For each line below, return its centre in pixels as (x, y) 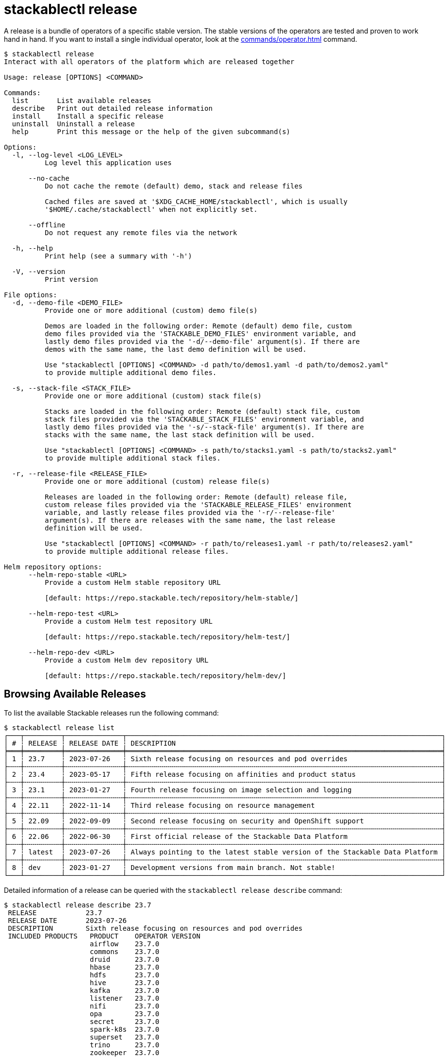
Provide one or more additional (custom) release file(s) (157, 481)
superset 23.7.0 (125, 1037)
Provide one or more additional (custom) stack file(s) (153, 396)
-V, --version (39, 271)
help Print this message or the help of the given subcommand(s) (151, 131)
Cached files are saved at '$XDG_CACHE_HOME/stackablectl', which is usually (196, 201)
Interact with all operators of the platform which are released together (149, 61)
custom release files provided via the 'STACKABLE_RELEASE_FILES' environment (198, 504)
